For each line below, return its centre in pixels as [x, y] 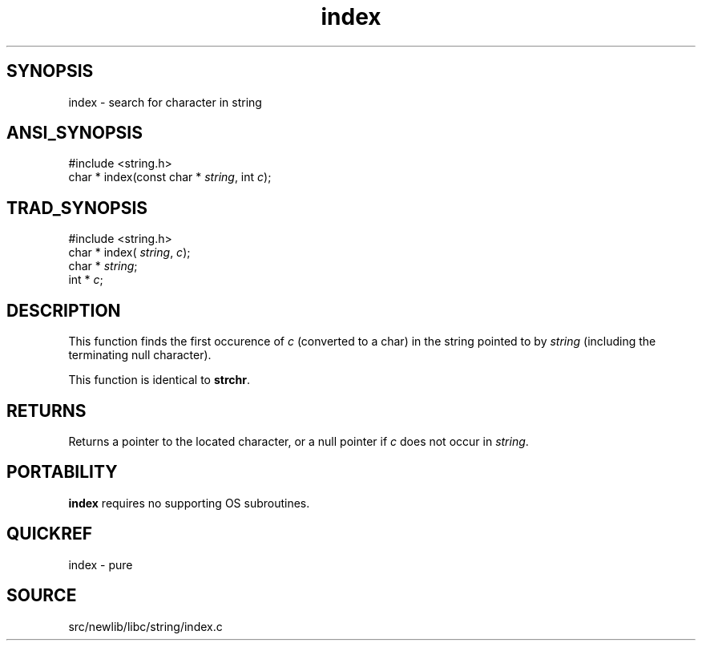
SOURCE [42, 596]
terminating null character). [140, 355]
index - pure [101, 564]
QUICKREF [50, 534]
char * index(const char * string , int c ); [170, 177]
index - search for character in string [165, 102]
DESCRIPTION [64, 310]
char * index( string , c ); [129, 253]
